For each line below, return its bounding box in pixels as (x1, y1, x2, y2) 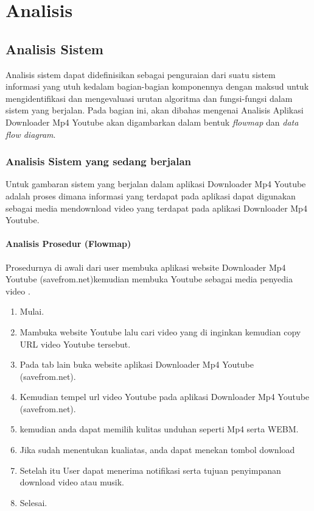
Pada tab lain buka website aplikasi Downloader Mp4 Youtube (19, 358, 254, 371)
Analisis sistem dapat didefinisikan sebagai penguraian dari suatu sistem (5, 68, 276, 80)
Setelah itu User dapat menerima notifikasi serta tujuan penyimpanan (19, 463, 281, 476)
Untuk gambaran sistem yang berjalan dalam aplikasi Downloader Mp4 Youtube (5, 177, 306, 190)
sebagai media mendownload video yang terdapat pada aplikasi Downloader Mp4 (5, 201, 307, 214)
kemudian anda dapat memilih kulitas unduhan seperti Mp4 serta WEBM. (19, 423, 299, 435)
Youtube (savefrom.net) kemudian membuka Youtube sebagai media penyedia (5, 273, 293, 285)
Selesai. (19, 496, 47, 509)
